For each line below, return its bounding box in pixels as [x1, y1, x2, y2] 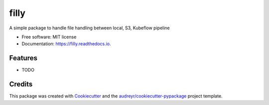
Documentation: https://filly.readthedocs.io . [21, 41, 112, 47]
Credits [9, 80, 33, 89]
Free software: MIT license [21, 34, 77, 40]
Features [9, 54, 37, 62]
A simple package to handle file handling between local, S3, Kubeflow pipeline [9, 25, 170, 31]
